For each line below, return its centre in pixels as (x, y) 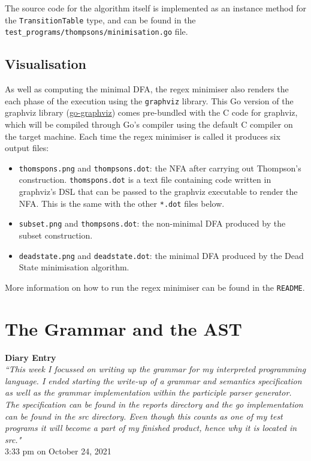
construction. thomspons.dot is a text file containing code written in (145, 180)
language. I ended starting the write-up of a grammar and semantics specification (153, 380)
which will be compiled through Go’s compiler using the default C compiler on (149, 124)
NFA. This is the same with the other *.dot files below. (122, 203)
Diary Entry (31, 357)
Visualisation (46, 64)
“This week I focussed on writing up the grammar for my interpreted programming (155, 369)
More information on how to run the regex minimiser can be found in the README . (155, 287)
